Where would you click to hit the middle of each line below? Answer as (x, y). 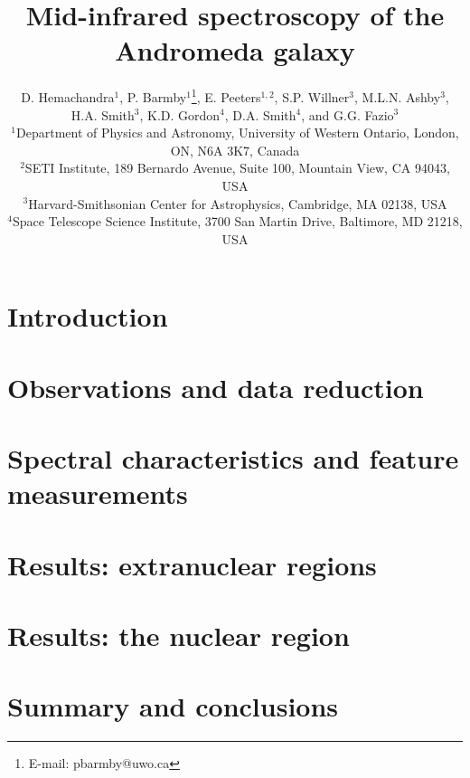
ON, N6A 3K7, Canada (235, 150)
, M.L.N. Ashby (397, 96)
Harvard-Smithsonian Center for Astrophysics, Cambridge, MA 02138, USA (238, 203)
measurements (98, 493)
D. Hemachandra (68, 96)
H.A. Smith (103, 114)
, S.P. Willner (312, 96)
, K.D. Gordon (180, 114)
